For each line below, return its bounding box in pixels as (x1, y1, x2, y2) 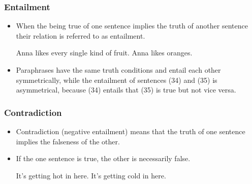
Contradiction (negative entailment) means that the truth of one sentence (16, 126, 245, 136)
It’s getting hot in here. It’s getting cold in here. (16, 170, 166, 180)
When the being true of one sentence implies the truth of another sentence (16, 20, 248, 31)
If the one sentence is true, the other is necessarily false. (16, 153, 191, 164)
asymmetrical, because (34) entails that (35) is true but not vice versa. (16, 84, 236, 95)
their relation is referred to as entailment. (16, 30, 145, 41)
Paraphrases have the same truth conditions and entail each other (16, 65, 221, 75)
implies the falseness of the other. (16, 136, 120, 146)
